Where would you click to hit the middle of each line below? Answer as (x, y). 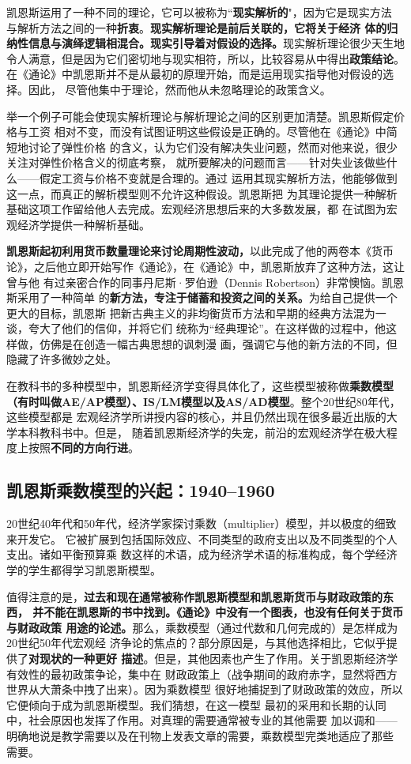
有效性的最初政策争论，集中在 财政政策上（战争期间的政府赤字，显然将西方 (202, 674)
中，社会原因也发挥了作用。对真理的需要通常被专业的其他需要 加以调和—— (202, 720)
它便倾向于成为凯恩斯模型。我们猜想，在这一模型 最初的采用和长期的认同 (196, 704)
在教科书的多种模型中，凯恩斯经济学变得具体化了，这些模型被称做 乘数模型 (200, 386)
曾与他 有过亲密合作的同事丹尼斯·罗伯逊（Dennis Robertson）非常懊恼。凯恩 (205, 282)
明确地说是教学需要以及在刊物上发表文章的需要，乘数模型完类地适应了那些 (200, 735)
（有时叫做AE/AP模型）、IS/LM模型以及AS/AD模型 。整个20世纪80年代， (204, 401)
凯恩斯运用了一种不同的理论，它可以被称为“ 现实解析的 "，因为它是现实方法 (199, 12)
